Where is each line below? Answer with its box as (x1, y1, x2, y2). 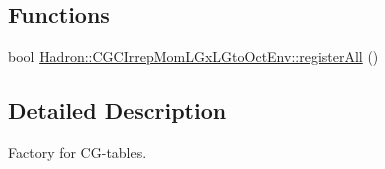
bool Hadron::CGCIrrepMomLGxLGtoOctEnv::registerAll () (8, 46, 379, 67)
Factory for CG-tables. (8, 142, 147, 162)
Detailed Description (8, 95, 227, 126)
